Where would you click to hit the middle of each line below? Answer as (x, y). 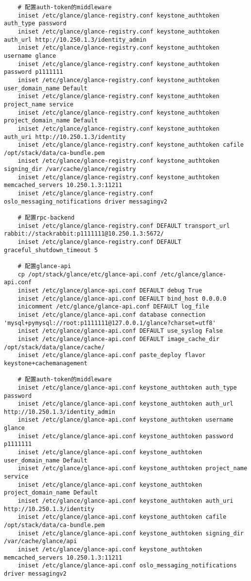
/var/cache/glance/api (41, 541)
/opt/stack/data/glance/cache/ (54, 347)
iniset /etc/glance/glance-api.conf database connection (112, 315)
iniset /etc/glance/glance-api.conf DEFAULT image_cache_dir (118, 339)
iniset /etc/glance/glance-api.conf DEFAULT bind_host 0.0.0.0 (122, 299)
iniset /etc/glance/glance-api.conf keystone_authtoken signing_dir (131, 533)
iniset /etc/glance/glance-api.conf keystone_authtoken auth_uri (125, 501)
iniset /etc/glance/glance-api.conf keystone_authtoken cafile (122, 517)
